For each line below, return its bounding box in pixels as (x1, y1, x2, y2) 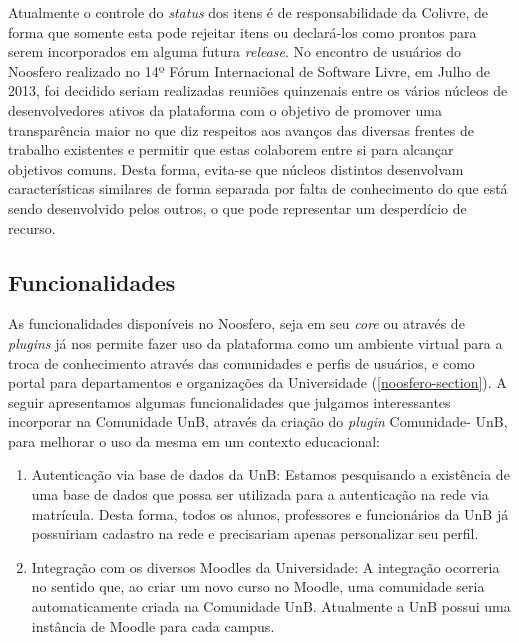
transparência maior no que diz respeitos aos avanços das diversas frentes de (8, 119, 474, 140)
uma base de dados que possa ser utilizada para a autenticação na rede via (31, 484, 489, 505)
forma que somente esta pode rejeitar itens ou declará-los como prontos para (8, 21, 477, 42)
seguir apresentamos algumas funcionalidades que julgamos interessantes (8, 391, 451, 412)
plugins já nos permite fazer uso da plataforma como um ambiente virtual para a (8, 332, 503, 353)
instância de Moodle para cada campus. (31, 615, 275, 636)
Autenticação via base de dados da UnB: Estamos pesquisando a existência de (31, 464, 510, 485)
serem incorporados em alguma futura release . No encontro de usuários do (8, 41, 462, 62)
